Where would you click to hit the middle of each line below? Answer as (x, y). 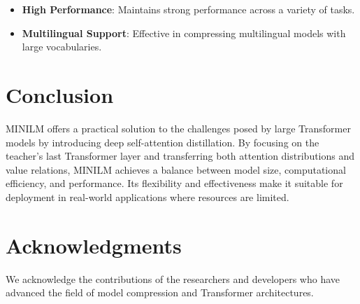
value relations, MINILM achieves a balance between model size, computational (176, 169)
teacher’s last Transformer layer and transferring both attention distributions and (180, 156)
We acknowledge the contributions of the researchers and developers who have (173, 278)
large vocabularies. (62, 47)
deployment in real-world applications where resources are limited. (147, 196)
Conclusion (60, 94)
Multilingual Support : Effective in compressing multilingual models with (184, 33)
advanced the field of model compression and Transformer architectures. (160, 292)
